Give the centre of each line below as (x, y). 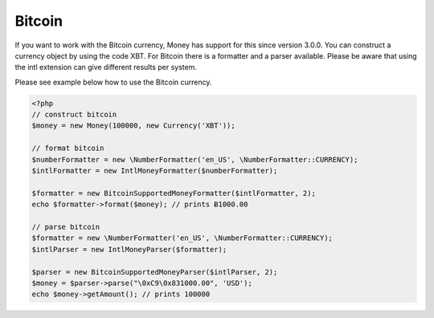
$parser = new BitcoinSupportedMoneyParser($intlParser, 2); (155, 272)
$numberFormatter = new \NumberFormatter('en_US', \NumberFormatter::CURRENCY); (195, 159)
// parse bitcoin (66, 227)
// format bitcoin (68, 148)
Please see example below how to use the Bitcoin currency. (113, 82)
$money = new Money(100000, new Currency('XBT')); (134, 126)
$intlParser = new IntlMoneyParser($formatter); (129, 249)
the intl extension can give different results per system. (106, 67)
